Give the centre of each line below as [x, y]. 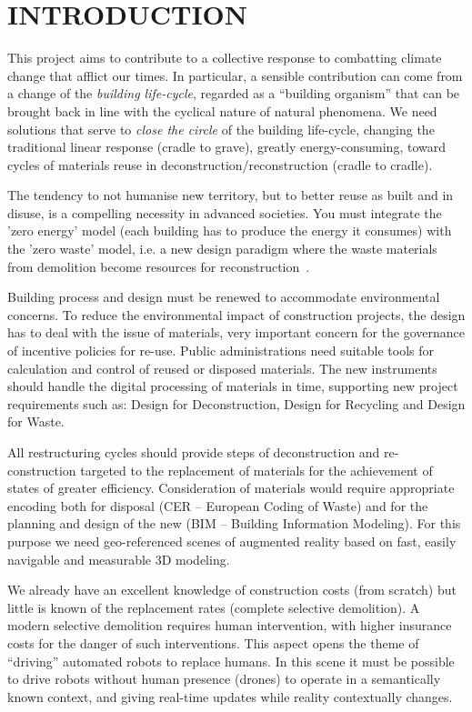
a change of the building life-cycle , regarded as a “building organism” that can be [234, 93]
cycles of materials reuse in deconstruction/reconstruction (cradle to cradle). [220, 164]
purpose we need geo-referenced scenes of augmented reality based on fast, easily [232, 541]
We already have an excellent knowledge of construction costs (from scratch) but [232, 590]
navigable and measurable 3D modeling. [119, 559]
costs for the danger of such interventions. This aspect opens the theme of [213, 642]
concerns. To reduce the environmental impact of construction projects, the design [236, 314]
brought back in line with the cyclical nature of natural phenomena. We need [222, 110]
